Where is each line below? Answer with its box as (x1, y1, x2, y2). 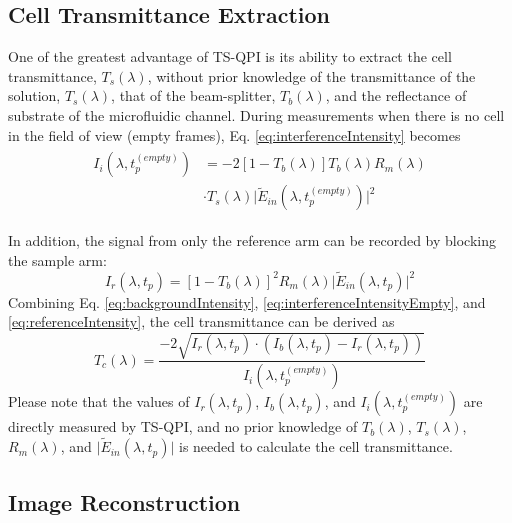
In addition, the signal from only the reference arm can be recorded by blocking (8, 230, 496, 251)
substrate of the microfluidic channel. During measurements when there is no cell (8, 104, 505, 125)
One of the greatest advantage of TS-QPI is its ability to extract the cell (8, 46, 452, 67)
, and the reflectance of (325, 85, 467, 106)
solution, (8, 85, 61, 106)
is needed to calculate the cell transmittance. (179, 436, 453, 457)
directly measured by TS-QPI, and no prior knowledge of (8, 416, 358, 437)
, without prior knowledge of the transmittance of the (147, 65, 476, 86)
